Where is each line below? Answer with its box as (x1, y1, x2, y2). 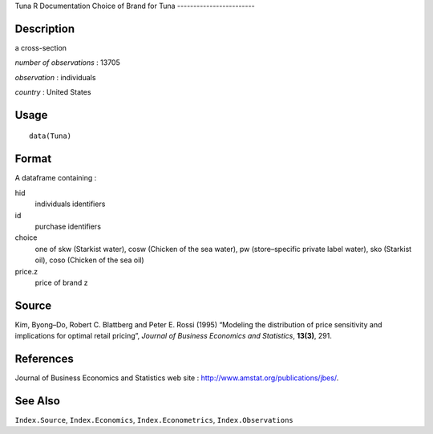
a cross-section (14, 43, 67, 52)
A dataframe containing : (14, 173, 97, 183)
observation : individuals (14, 72, 96, 82)
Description (14, 22, 75, 35)
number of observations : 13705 (14, 58, 120, 67)
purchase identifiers (34, 221, 102, 231)
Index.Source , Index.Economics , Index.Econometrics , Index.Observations (14, 416, 293, 425)
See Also (14, 394, 60, 408)
